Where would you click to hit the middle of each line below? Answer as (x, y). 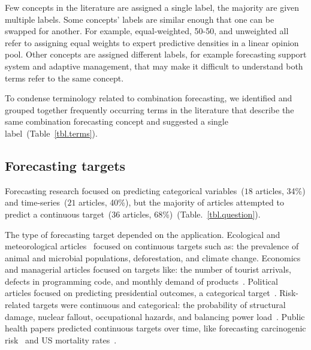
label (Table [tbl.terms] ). (51, 133)
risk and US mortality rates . (61, 340)
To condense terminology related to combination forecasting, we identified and (149, 98)
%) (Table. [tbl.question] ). (212, 214)
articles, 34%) (280, 190)
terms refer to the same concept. (64, 78)
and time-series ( (36, 202)
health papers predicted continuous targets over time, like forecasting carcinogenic (155, 328)
